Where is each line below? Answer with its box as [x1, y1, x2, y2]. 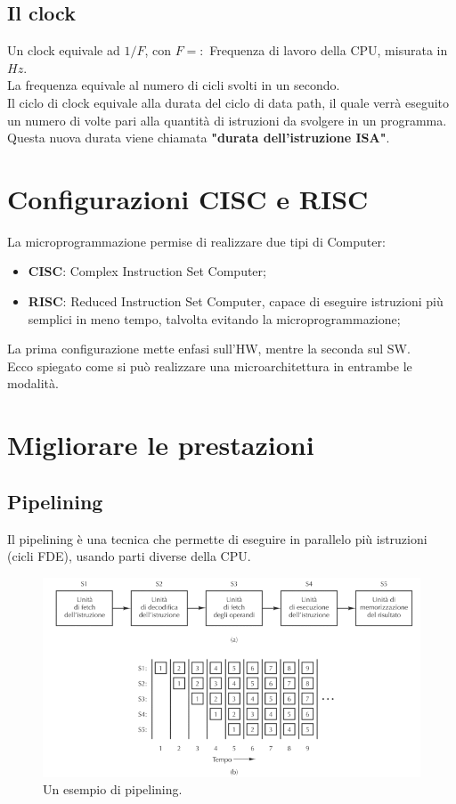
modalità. [7, 374, 59, 393]
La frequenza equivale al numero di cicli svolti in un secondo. [7, 76, 340, 94]
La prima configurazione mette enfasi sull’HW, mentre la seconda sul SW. [7, 339, 411, 358]
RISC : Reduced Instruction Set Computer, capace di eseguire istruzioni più [28, 292, 444, 311]
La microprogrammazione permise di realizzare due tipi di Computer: [7, 231, 386, 250]
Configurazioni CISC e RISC [7, 180, 369, 216]
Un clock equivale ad [7, 41, 120, 60]
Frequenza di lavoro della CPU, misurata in [209, 41, 448, 60]
